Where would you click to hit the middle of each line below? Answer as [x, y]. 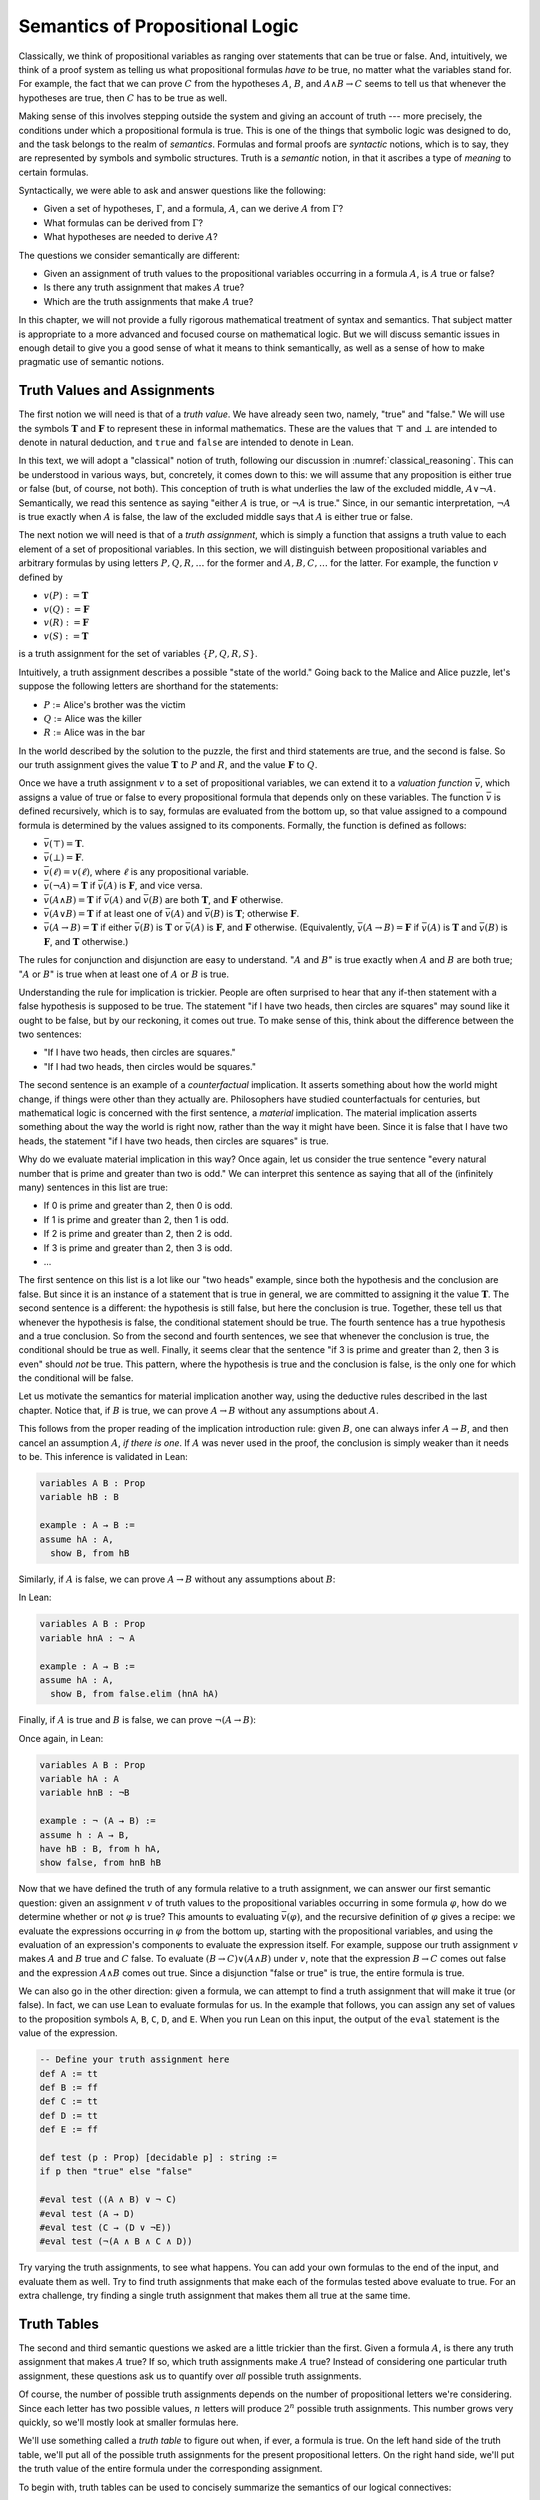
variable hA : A [79, 1779]
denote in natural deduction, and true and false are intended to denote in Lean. [186, 442]
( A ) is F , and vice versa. [153, 886]
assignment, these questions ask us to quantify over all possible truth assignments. [190, 2376]
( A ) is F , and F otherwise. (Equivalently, [272, 927]
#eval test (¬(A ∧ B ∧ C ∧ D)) [116, 2241]
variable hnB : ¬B [84, 1793]
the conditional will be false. [76, 1378]
